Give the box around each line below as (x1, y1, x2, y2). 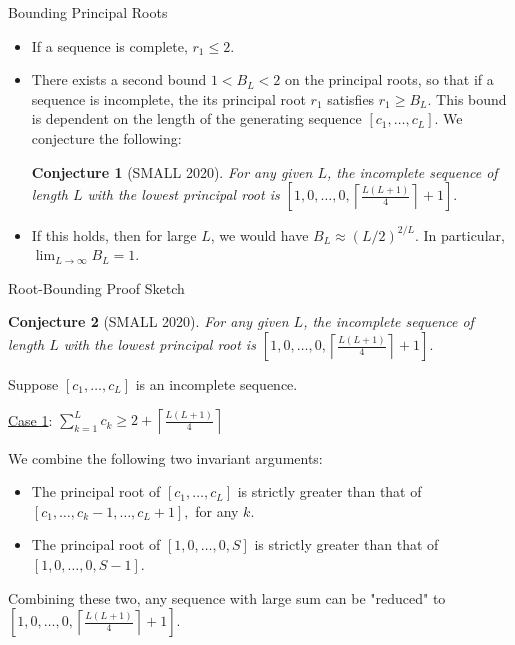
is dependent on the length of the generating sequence (31, 108, 362, 129)
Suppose (8, 374, 59, 395)
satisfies (327, 88, 375, 109)
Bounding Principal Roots (8, 2, 168, 22)
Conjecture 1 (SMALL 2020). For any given (31, 161, 313, 182)
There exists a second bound (31, 69, 207, 90)
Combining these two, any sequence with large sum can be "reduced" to (8, 587, 446, 608)
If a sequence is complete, (31, 35, 188, 56)
